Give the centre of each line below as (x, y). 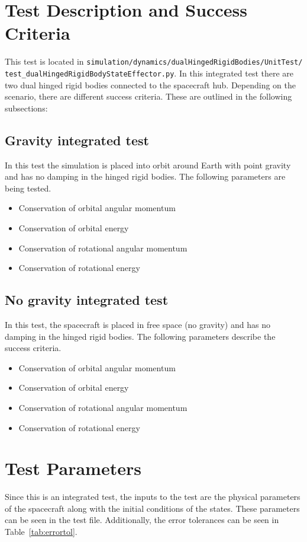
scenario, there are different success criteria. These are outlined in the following (148, 96)
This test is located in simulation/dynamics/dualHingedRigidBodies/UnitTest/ (154, 61)
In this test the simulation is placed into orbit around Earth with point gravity (148, 165)
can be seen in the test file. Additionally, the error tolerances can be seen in (142, 520)
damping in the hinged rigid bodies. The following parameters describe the (140, 336)
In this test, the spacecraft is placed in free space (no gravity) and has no (138, 324)
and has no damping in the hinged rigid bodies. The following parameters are (145, 176)
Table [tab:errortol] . (41, 532)
